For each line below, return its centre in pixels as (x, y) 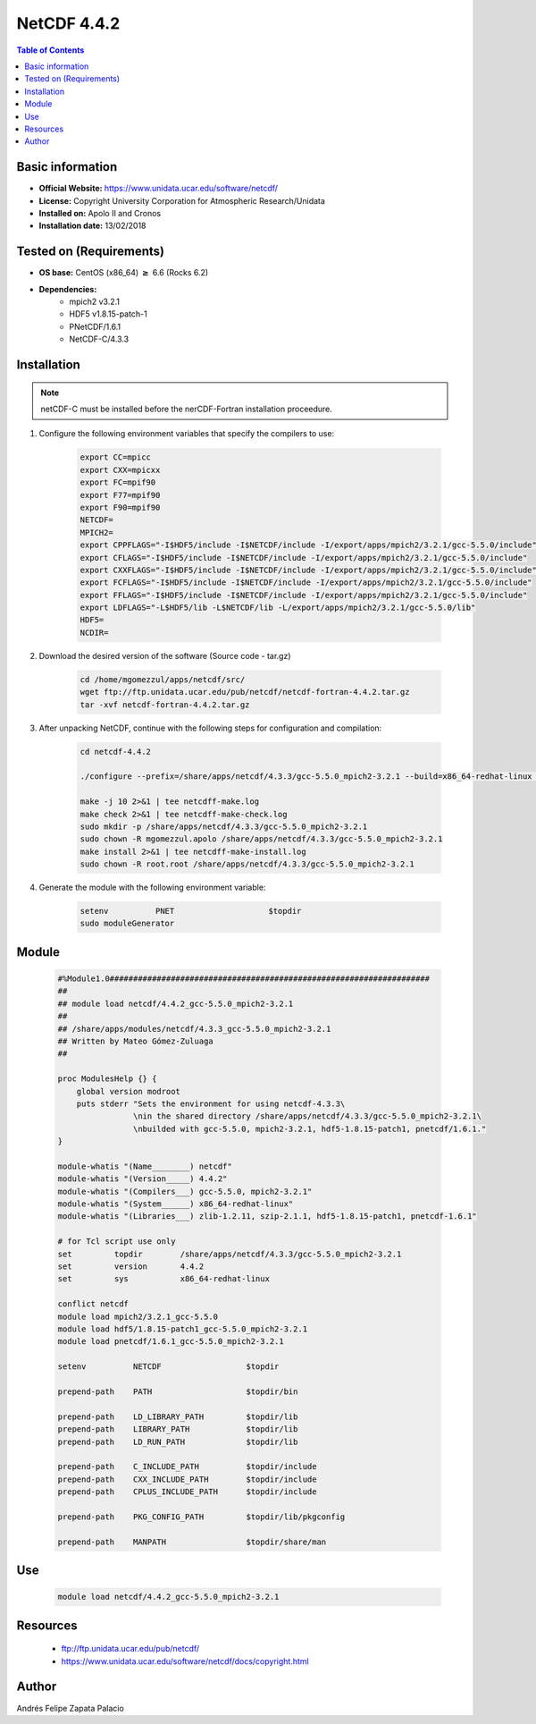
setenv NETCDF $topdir (168, 1367)
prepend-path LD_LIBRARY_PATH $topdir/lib (178, 1416)
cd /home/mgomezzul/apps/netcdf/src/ (163, 679)
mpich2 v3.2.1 (95, 302)
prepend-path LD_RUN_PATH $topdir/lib (178, 1441)
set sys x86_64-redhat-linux (163, 1279)
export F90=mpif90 (120, 507)
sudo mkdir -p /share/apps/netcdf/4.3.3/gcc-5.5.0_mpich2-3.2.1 (224, 826)
